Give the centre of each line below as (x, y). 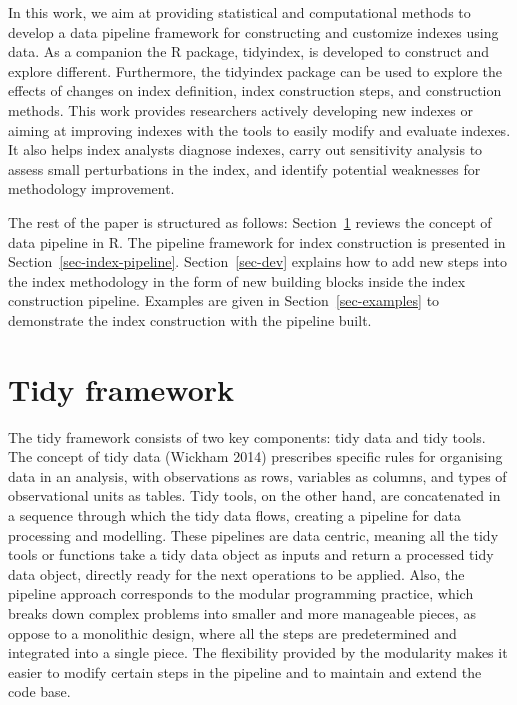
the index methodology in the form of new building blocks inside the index (237, 280)
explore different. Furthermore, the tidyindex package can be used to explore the (255, 70)
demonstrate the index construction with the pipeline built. (190, 319)
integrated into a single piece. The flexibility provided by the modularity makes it (258, 652)
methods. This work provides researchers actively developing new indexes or (240, 109)
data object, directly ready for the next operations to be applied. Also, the (236, 573)
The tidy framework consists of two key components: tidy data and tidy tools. (247, 436)
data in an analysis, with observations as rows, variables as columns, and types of (257, 475)
